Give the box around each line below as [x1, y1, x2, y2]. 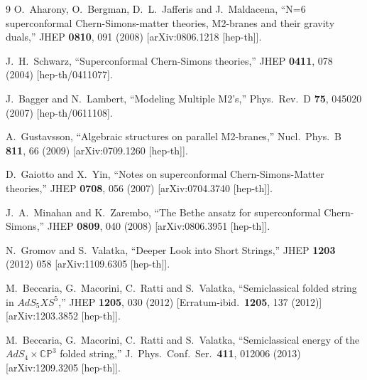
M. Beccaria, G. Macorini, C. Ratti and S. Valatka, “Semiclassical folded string [6, 280, 357, 295]
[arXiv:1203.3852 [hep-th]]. [6, 308, 121, 323]
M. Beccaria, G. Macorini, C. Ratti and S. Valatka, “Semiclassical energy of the [6, 332, 360, 347]
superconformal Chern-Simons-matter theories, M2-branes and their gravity [6, 15, 335, 30]
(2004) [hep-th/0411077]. [6, 67, 113, 82]
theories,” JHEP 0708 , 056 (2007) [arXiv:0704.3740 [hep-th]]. [6, 180, 273, 195]
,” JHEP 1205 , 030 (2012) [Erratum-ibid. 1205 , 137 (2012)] [58, 294, 322, 309]
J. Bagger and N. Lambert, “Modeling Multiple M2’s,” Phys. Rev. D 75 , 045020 [6, 90, 362, 105]
